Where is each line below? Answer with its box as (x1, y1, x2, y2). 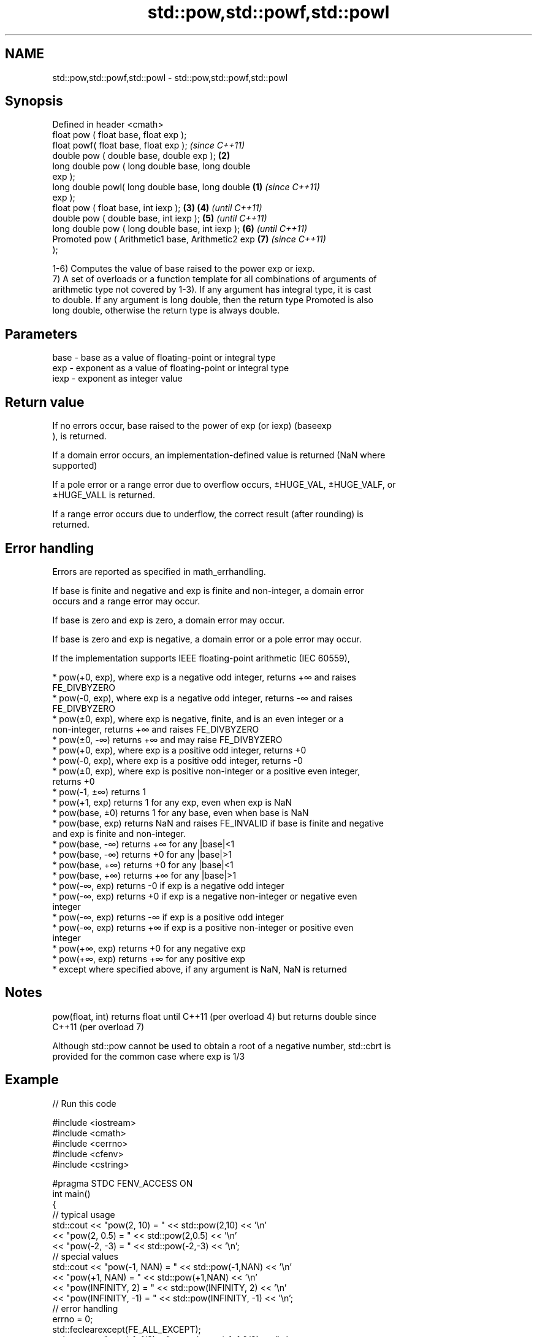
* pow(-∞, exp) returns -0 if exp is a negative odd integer (52, 880, 284, 891)
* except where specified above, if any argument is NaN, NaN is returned (52, 963, 347, 974)
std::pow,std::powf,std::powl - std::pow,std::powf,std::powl (52, 72, 288, 83)
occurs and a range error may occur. (52, 595, 200, 606)
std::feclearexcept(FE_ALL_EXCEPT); (52, 1324, 201, 1335)
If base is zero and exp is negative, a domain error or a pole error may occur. (52, 633, 362, 644)
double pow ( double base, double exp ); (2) (52, 150, 230, 161)
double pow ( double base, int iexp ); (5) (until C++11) (52, 213, 267, 224)
